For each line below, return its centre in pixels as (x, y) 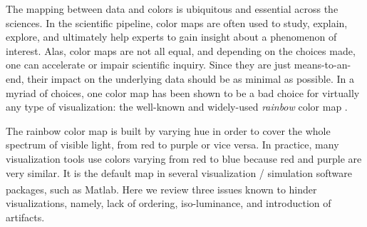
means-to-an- (322, 65)
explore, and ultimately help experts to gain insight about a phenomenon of (171, 37)
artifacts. (25, 217)
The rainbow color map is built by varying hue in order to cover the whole (168, 130)
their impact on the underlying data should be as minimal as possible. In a (191, 78)
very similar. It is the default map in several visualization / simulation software (179, 172)
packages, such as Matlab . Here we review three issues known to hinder (161, 189)
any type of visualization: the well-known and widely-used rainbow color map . (177, 107)
